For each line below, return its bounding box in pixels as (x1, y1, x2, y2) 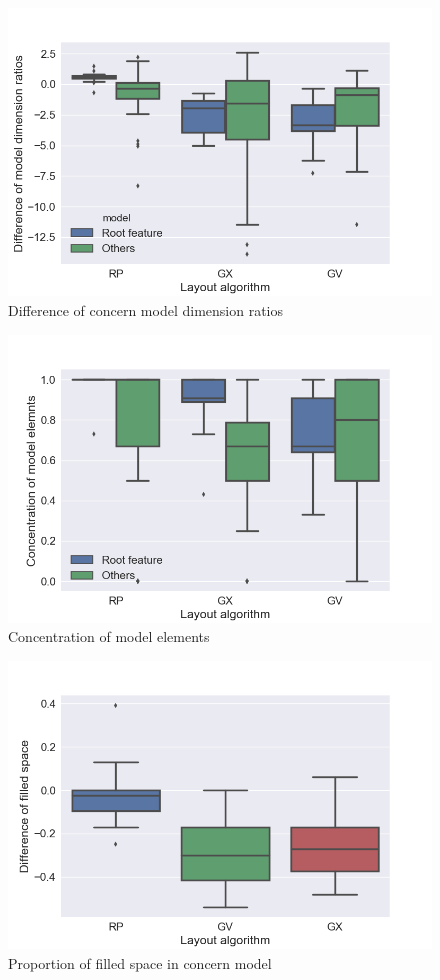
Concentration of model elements (8, 626, 210, 647)
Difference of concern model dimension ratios (8, 299, 284, 320)
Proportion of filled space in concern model (8, 952, 272, 973)
